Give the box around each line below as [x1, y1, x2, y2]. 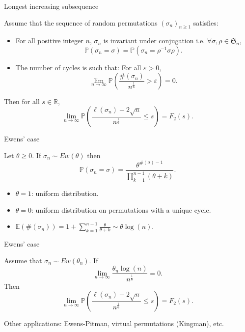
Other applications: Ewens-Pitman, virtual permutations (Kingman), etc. [4, 318, 224, 329]
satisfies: [193, 17, 218, 28]
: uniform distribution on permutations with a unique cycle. [31, 204, 211, 215]
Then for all [4, 96, 40, 106]
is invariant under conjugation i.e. [103, 35, 205, 46]
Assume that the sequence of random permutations [4, 17, 158, 28]
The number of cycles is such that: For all [15, 62, 141, 72]
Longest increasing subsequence [4, 1, 99, 11]
